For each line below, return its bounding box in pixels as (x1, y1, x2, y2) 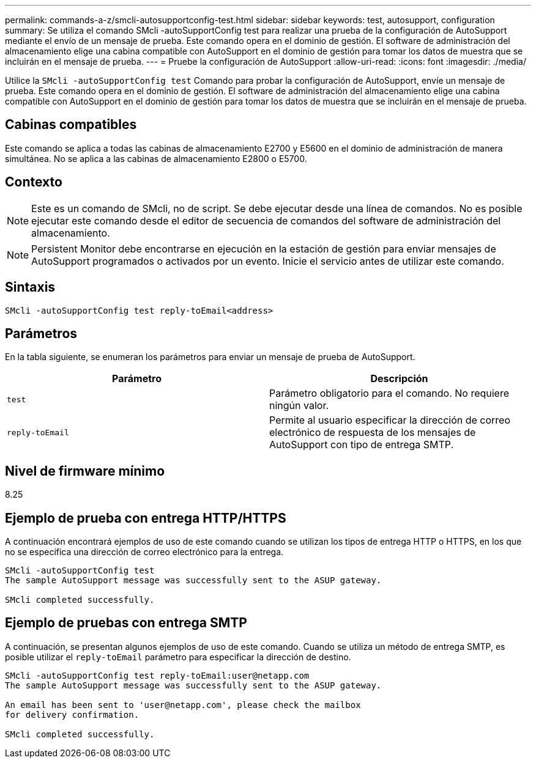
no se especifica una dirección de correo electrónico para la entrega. (5, 547, 284, 558)
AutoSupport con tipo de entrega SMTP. (269, 438, 454, 451)
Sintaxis (5, 279, 56, 295)
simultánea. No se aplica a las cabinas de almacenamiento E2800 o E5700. (5, 153, 307, 164)
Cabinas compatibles (5, 117, 137, 133)
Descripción (370, 372, 428, 385)
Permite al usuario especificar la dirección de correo (269, 414, 511, 427)
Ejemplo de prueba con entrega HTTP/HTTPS (5, 510, 286, 526)
